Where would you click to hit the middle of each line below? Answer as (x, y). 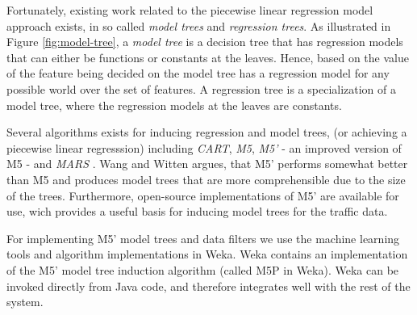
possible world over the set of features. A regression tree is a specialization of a (202, 88)
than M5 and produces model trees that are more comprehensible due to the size (206, 179)
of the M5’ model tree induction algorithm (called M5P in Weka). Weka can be (203, 269)
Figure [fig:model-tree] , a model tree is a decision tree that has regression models (205, 42)
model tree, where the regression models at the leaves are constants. (174, 105)
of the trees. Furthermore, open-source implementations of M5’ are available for (203, 195)
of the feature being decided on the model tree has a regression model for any (198, 73)
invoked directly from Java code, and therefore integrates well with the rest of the (208, 286)
